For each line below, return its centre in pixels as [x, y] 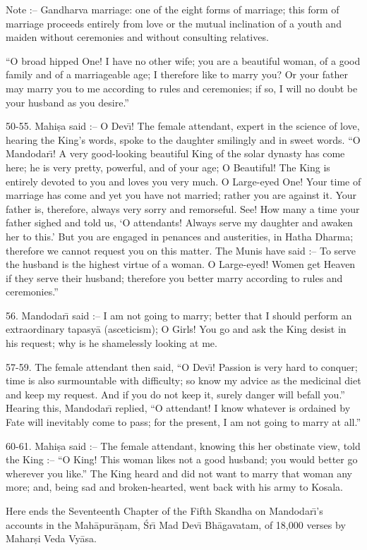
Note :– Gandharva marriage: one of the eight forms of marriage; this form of [173, 9]
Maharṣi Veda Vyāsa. [51, 538]
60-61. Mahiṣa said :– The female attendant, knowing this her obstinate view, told [183, 445]
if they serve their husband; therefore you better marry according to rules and [174, 277]
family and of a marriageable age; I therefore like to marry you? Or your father [177, 74]
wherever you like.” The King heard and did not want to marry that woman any [179, 473]
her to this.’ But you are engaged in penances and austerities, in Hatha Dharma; [180, 236]
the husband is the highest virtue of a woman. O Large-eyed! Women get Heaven [181, 264]
